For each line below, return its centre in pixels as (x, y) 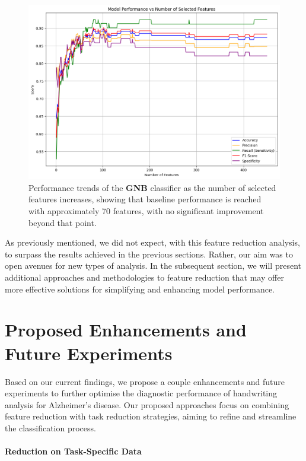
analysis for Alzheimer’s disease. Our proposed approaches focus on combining (147, 404)
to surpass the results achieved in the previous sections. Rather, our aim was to (149, 254)
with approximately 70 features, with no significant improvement (146, 211)
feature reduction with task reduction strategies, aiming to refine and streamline (151, 416)
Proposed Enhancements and (126, 330)
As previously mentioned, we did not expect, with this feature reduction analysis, (152, 242)
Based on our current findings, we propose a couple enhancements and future (145, 381)
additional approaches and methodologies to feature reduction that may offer (144, 277)
